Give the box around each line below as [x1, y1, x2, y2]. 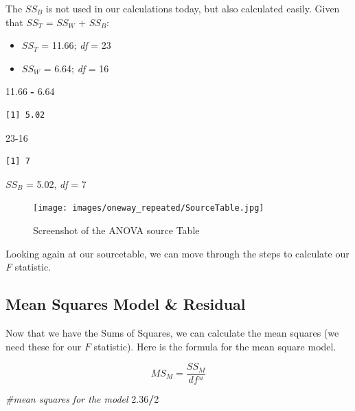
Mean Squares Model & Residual [5, 293, 246, 315]
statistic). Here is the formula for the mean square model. [93, 339, 336, 353]
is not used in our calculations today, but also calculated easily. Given [45, 1, 340, 15]
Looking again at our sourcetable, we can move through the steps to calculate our [5, 246, 350, 260]
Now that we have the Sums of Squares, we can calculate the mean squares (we [5, 325, 339, 339]
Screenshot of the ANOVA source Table [33, 223, 200, 237]
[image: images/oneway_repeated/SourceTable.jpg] [33, 203, 264, 213]
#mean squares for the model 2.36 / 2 [5, 392, 159, 406]
